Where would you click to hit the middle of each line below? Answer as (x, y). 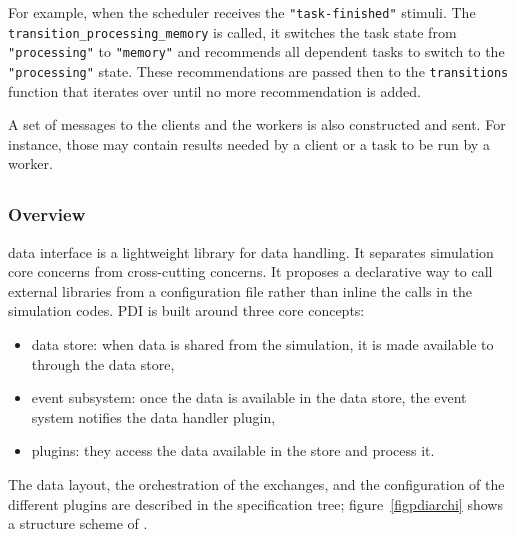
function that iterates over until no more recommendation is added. (214, 90)
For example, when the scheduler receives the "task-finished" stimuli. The (242, 12)
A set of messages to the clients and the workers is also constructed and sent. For (257, 124)
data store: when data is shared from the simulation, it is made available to (262, 344)
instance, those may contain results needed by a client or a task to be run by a (249, 143)
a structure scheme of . (78, 523)
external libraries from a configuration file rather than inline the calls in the (240, 290)
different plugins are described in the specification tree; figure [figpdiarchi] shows (255, 503)
